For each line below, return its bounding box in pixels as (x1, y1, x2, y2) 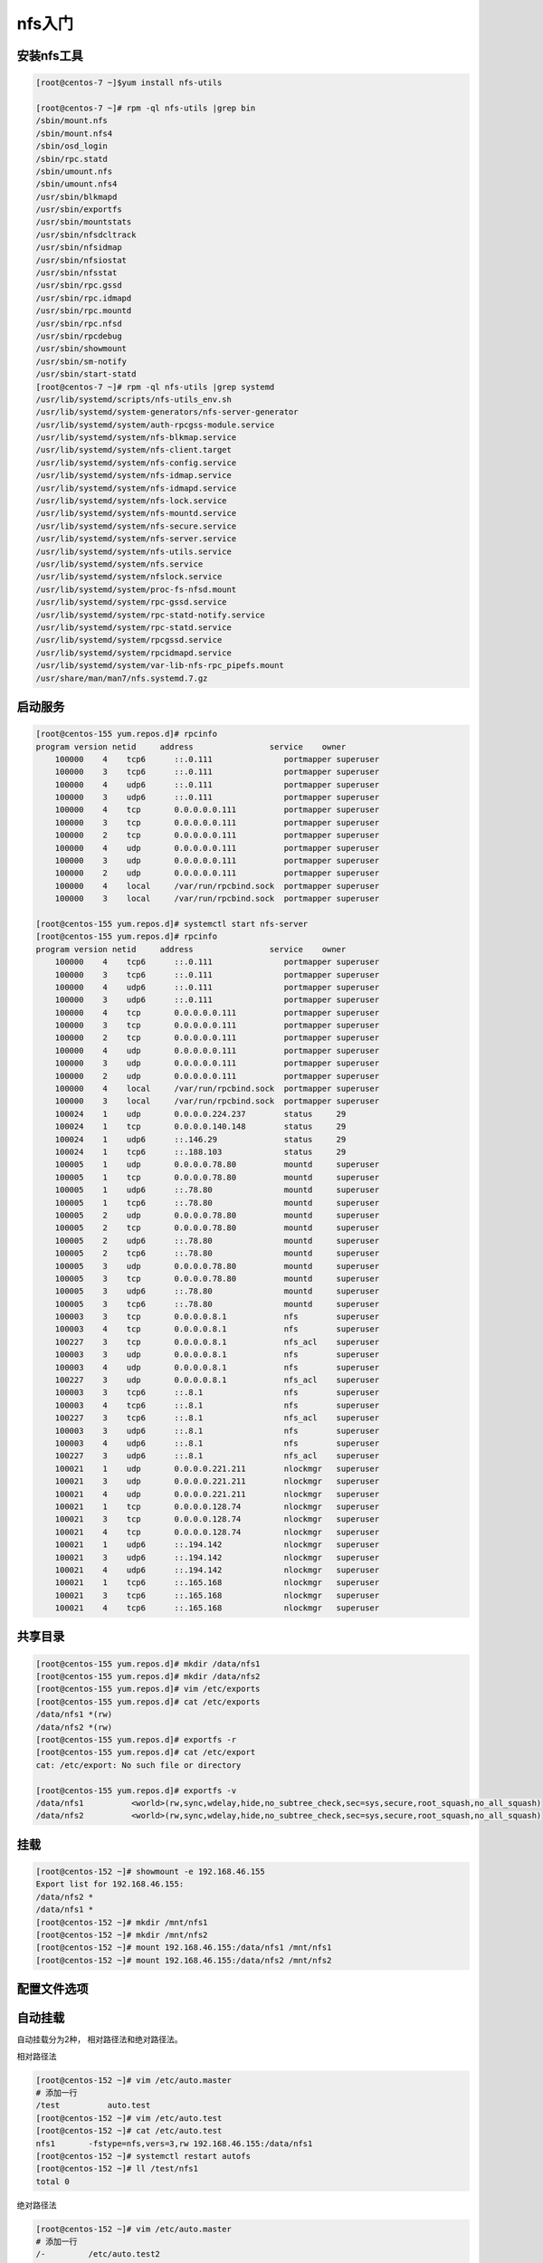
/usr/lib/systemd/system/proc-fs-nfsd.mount (35, 584, 237, 595)
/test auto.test (35, 2100, 151, 2111)
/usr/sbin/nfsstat (35, 268, 118, 278)
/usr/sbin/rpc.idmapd (35, 292, 132, 303)
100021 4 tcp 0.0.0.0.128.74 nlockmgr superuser (54, 1526, 380, 1537)
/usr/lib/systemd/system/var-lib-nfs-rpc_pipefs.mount (35, 661, 284, 671)
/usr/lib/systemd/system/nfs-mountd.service (35, 508, 237, 519)
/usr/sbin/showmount (35, 344, 127, 354)
